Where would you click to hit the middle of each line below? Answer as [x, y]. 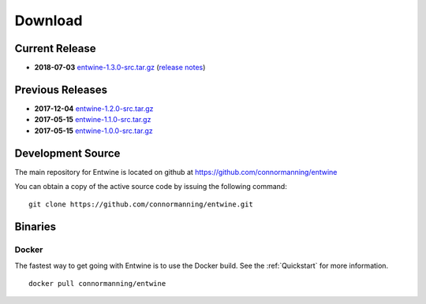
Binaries [35, 227]
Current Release [55, 48]
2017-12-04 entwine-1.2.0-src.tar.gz [94, 108]
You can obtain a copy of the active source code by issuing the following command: [151, 187]
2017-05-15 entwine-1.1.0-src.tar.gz [93, 120]
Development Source [67, 153]
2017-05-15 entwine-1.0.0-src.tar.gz [93, 131]
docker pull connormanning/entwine [97, 283]
